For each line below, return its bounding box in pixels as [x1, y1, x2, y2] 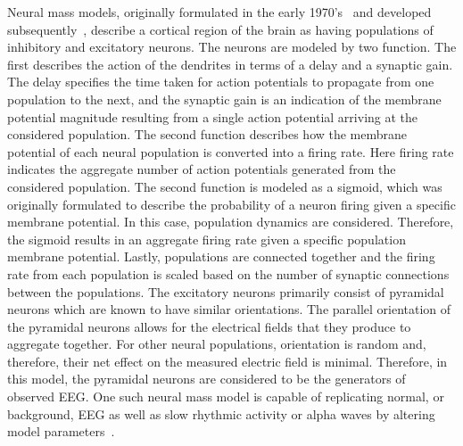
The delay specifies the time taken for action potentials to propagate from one [7, 72, 434, 91]
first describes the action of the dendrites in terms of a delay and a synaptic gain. [7, 54, 453, 73]
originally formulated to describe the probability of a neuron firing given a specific [7, 194, 456, 213]
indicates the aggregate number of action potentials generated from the [7, 160, 396, 178]
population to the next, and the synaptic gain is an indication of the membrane [7, 89, 442, 108]
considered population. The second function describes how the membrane [7, 125, 408, 144]
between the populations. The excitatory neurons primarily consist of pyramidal [7, 282, 444, 301]
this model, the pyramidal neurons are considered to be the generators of [7, 369, 406, 388]
